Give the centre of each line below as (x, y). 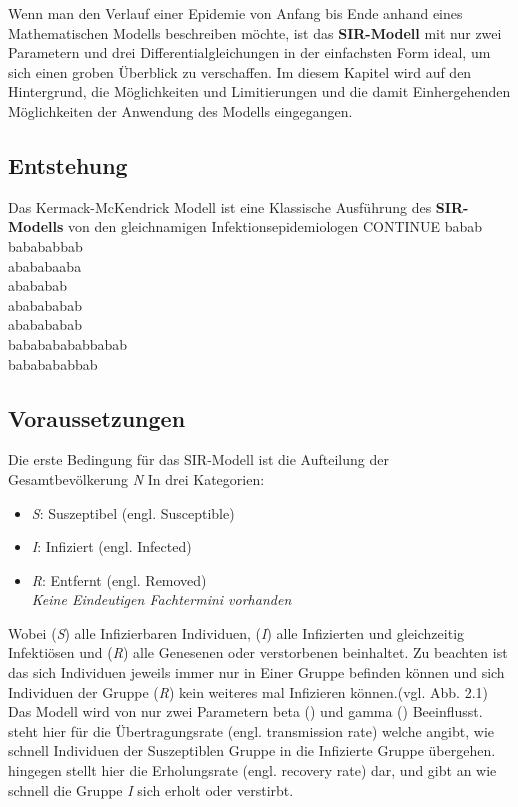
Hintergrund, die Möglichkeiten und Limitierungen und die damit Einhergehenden (259, 91)
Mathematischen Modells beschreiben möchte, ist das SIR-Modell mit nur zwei (255, 32)
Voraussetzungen (97, 417)
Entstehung (68, 164)
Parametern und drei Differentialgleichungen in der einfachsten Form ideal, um (249, 52)
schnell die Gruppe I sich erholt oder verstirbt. (151, 789)
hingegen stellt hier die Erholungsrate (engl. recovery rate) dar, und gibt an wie (252, 770)
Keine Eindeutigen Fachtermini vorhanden (161, 599)
